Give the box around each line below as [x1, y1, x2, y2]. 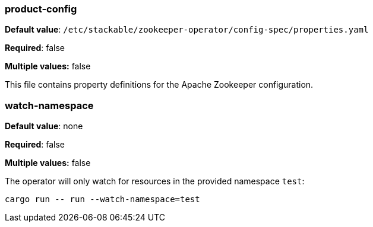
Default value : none [5, 121, 83, 132]
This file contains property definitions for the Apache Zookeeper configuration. [5, 79, 314, 90]
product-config [5, 3, 77, 15]
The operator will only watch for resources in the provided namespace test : [5, 176, 305, 187]
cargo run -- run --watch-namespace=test [5, 194, 200, 204]
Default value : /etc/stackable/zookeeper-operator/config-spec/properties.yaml [5, 24, 369, 35]
